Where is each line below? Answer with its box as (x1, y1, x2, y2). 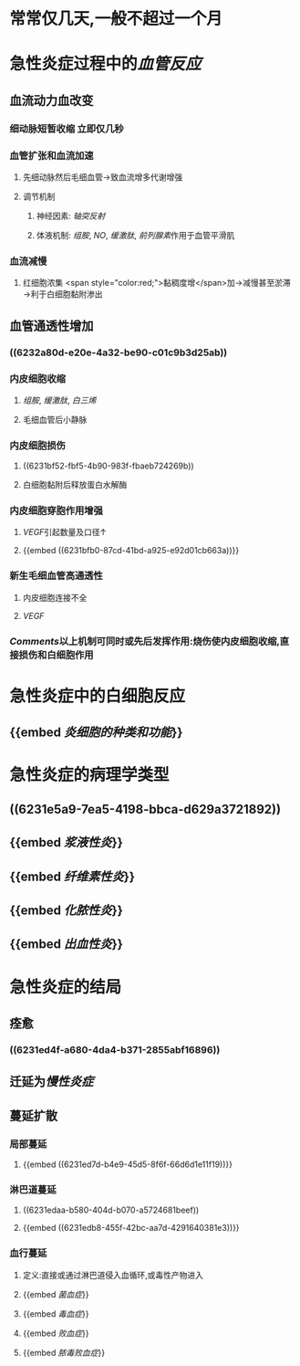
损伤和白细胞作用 (18, 648, 94, 661)
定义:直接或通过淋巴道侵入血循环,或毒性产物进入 (22, 1269, 203, 1280)
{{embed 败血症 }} (22, 1328, 89, 1339)
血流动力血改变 (9, 92, 94, 108)
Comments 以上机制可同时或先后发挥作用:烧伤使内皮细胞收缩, (9, 635, 281, 647)
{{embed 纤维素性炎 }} (9, 868, 135, 884)
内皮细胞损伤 (9, 439, 67, 452)
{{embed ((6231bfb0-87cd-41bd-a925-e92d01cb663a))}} (22, 545, 240, 556)
